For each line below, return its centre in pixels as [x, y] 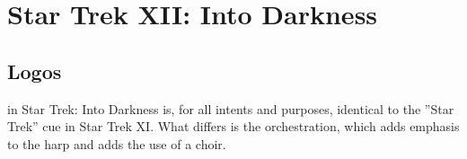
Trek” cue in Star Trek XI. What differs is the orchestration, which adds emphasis [233, 126]
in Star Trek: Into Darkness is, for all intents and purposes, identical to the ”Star [231, 108]
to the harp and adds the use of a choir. [117, 143]
